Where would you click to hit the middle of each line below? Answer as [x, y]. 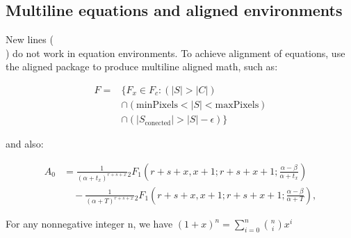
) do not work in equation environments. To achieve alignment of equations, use [175, 53]
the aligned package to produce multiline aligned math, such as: [142, 66]
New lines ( [30, 39]
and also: [25, 144]
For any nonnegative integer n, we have [89, 224]
